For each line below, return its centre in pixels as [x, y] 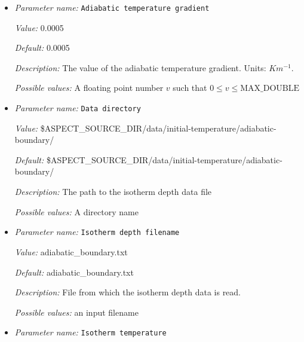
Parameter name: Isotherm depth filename [97, 232]
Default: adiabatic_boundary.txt [74, 272]
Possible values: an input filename [76, 312]
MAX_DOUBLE [270, 89]
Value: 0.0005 [39, 27]
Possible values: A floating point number [89, 88]
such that [190, 88]
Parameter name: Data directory [78, 108]
